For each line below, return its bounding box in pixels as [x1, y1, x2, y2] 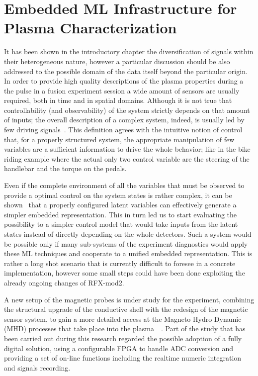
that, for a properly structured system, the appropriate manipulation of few [4, 134, 235, 144]
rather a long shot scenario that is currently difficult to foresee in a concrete [4, 258, 236, 268]
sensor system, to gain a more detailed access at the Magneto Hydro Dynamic [4, 313, 242, 324]
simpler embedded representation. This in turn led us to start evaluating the [4, 209, 237, 219]
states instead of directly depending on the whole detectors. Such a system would [4, 229, 252, 239]
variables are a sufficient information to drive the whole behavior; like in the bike [4, 144, 251, 154]
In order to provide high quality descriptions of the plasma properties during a [4, 76, 244, 86]
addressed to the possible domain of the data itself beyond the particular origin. [4, 66, 248, 76]
